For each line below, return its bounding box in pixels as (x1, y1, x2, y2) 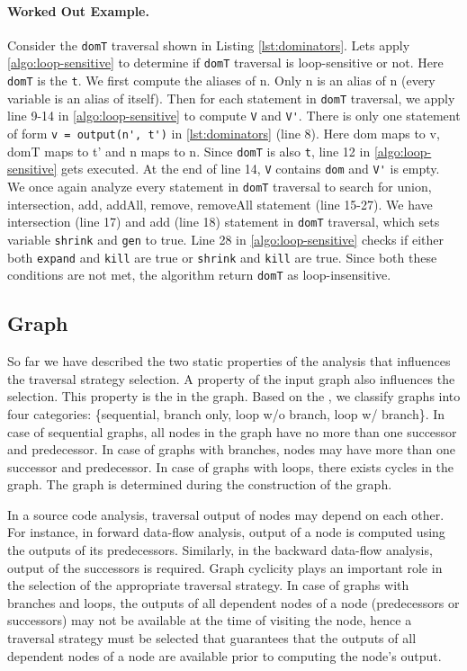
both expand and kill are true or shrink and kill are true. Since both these (7, 247, 437, 266)
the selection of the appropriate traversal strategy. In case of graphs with (7, 576, 409, 595)
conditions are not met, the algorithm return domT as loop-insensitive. (7, 265, 391, 284)
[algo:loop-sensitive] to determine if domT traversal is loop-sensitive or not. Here (7, 53, 444, 72)
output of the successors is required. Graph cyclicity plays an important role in (7, 558, 443, 577)
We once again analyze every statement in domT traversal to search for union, (7, 177, 432, 196)
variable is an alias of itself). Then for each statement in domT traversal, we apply (7, 88, 455, 107)
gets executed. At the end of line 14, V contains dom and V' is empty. (61, 159, 440, 178)
